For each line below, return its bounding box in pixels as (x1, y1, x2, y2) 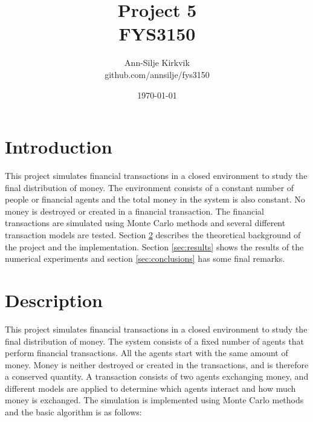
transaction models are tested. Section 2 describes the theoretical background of (5, 229, 301, 241)
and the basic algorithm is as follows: (5, 406, 142, 418)
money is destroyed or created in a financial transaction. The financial (5, 204, 264, 217)
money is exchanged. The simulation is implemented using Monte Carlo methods (5, 394, 304, 406)
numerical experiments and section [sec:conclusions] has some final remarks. (5, 252, 285, 265)
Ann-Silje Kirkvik (124, 56, 190, 69)
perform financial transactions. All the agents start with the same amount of (5, 346, 288, 359)
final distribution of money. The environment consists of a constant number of (5, 181, 294, 193)
